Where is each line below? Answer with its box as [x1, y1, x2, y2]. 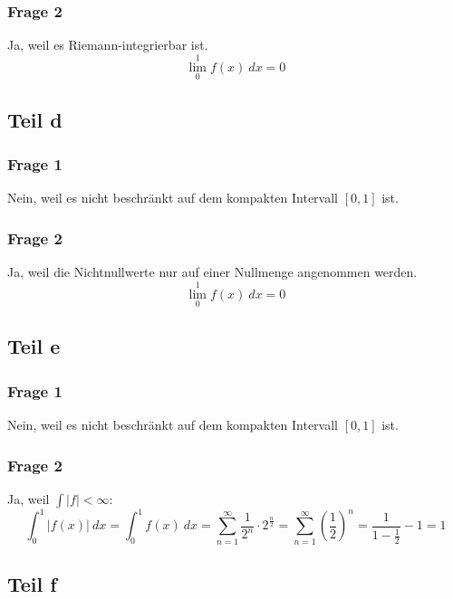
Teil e [7, 332, 61, 360]
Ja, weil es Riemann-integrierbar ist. [7, 35, 208, 54]
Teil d [7, 105, 63, 133]
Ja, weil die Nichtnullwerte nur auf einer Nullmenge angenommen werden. [7, 262, 418, 281]
